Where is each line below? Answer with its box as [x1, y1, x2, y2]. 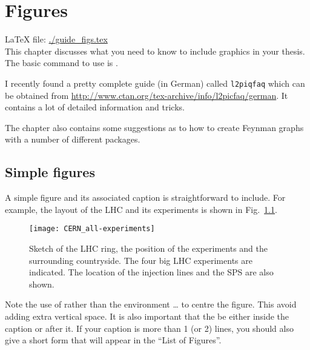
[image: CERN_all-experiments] [29, 224, 155, 234]
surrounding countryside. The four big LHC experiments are [29, 254, 252, 266]
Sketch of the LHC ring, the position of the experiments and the [29, 241, 268, 254]
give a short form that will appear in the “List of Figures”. [5, 334, 222, 346]
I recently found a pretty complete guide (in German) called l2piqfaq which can [5, 76, 305, 89]
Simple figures [5, 163, 95, 181]
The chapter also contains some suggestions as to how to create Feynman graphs [5, 121, 304, 133]
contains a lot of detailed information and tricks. [5, 101, 185, 113]
